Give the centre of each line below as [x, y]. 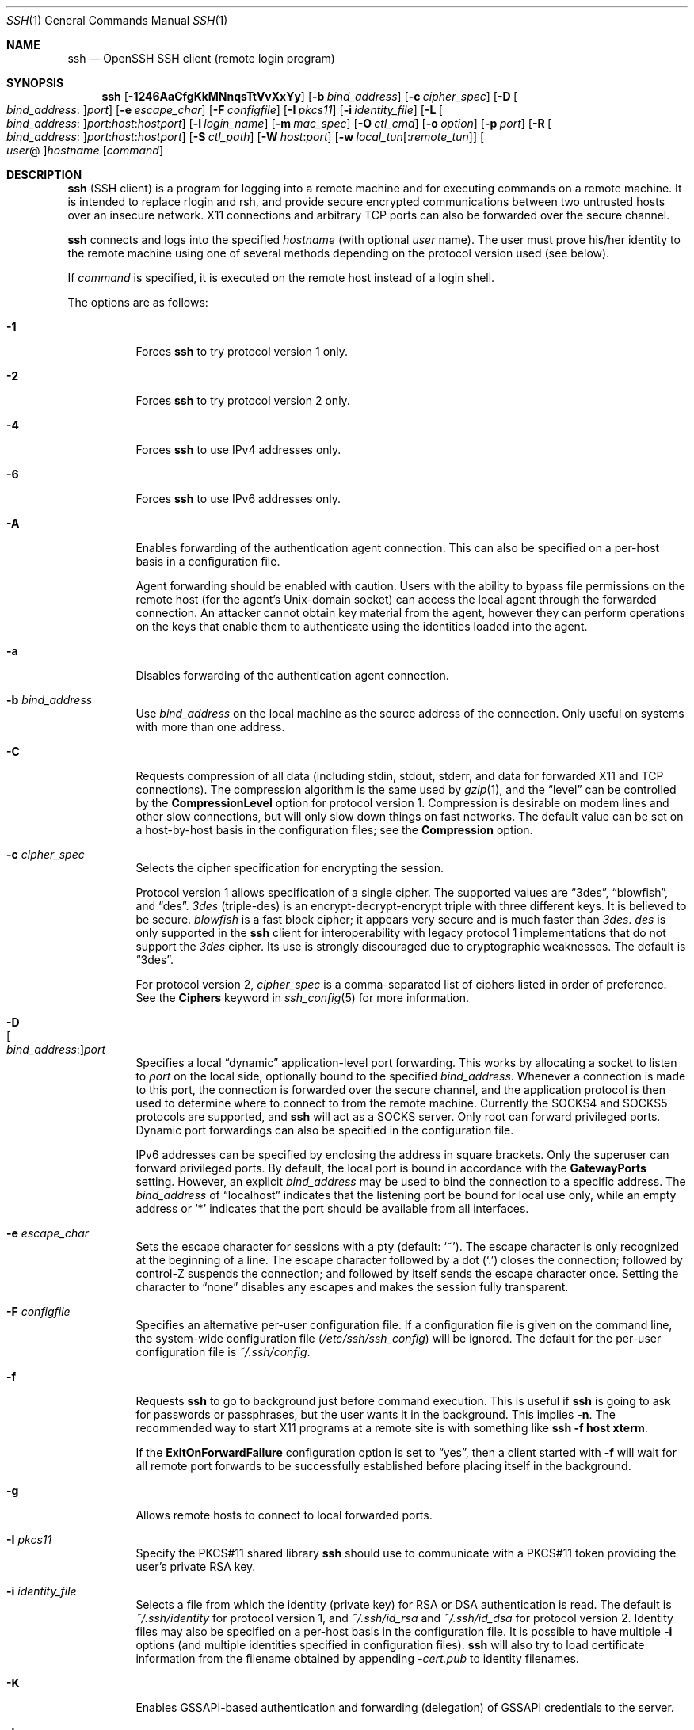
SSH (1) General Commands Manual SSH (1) [117, 20]
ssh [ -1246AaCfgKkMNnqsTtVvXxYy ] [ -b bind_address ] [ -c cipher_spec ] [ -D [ [310, 96]
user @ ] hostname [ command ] [85, 150]
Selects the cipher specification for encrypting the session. [290, 868]
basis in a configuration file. [208, 561]
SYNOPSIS [35, 83]
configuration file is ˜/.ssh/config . [223, 1352]
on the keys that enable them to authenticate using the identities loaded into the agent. [362, 626]
